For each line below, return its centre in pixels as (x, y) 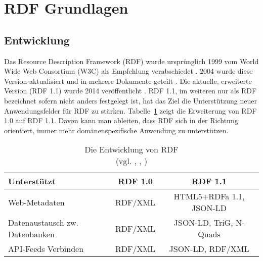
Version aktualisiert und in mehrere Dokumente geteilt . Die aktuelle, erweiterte (128, 81)
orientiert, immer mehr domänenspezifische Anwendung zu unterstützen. (116, 130)
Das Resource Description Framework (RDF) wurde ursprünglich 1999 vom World (131, 61)
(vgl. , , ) (131, 161)
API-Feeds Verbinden (46, 249)
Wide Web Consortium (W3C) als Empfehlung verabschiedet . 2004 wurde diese (128, 71)
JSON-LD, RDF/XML (209, 249)
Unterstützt (32, 181)
